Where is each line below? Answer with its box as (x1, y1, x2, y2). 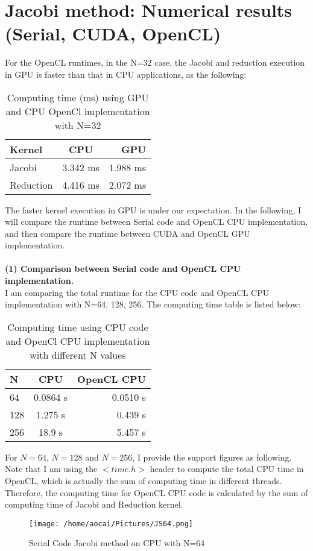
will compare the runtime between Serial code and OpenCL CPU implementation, (5, 215, 308, 228)
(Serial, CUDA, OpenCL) (5, 21, 221, 46)
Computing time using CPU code (7, 320, 148, 334)
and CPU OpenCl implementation (5, 104, 150, 118)
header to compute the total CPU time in (150, 462, 304, 475)
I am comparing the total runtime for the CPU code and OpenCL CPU (5, 286, 270, 298)
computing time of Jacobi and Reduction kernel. (5, 498, 183, 511)
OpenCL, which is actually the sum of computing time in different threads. (5, 474, 282, 487)
